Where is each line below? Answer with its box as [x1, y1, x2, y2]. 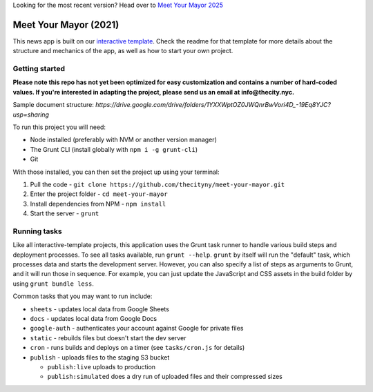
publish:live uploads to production [47, 362, 155, 371]
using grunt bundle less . [12, 280, 95, 288]
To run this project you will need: [12, 123, 106, 131]
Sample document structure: [12, 101, 95, 109]
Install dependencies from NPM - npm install [30, 199, 166, 208]
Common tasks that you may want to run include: [12, 292, 153, 300]
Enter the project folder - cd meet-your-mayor [30, 190, 169, 198]
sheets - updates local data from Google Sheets [30, 304, 169, 313]
